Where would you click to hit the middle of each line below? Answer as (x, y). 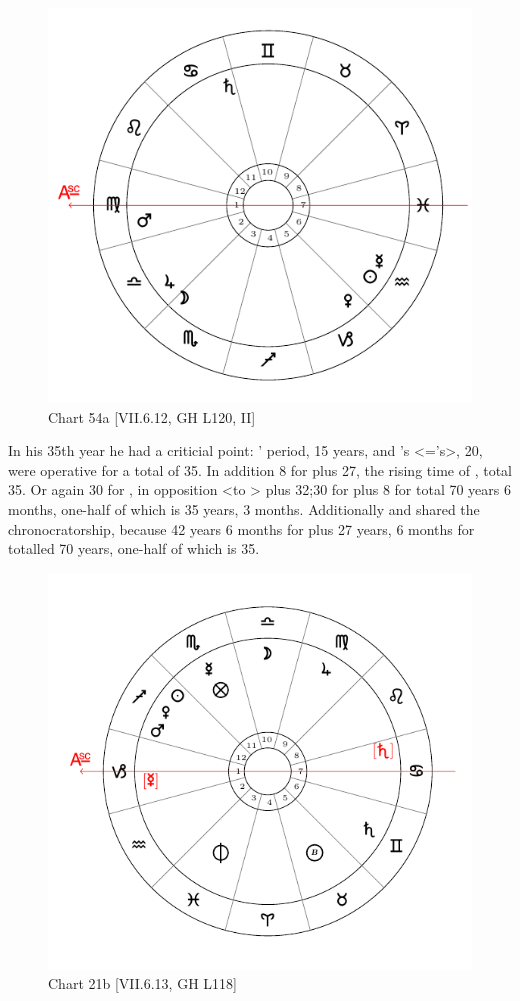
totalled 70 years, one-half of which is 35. (134, 548)
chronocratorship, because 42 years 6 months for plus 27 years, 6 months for (241, 528)
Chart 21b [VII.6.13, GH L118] (142, 983)
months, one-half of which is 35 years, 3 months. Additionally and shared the (244, 509)
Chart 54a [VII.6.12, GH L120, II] (152, 416)
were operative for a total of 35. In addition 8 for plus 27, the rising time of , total (260, 469)
